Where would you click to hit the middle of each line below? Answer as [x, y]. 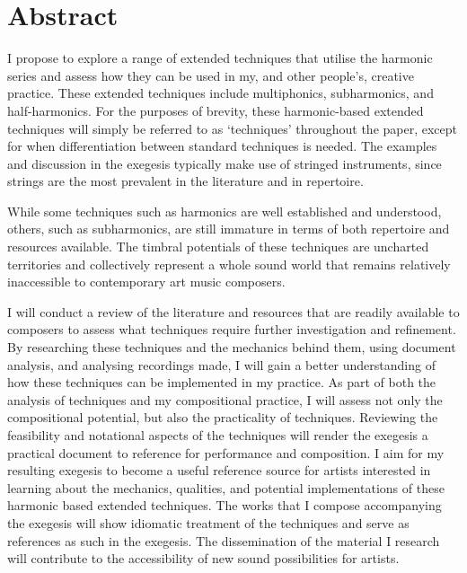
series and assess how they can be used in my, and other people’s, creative [211, 75]
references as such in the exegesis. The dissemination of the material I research [224, 540]
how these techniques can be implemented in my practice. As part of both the [222, 382]
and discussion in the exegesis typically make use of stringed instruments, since [225, 163]
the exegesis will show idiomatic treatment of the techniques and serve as [208, 522]
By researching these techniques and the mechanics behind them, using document [232, 347]
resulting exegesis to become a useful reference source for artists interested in [219, 470]
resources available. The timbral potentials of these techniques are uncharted [218, 247]
